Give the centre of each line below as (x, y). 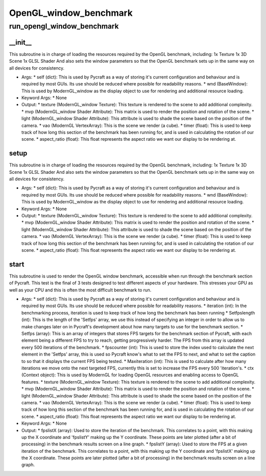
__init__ (20, 42)
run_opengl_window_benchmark (64, 26)
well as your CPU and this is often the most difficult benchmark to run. (80, 290)
